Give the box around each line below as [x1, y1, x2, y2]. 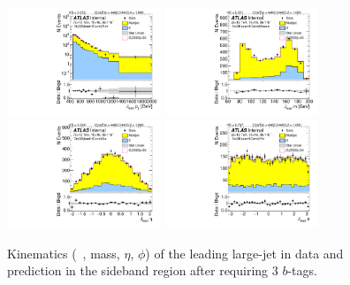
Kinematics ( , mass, [7, 243, 120, 262]
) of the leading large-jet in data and [145, 243, 344, 262]
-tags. [287, 261, 317, 280]
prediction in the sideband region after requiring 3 [7, 261, 278, 280]
